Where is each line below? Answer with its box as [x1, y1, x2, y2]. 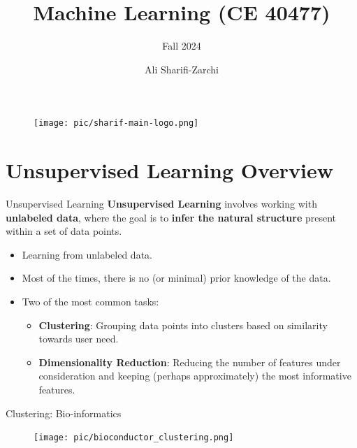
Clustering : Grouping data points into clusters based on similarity [38, 317, 328, 332]
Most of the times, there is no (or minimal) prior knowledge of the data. [22, 270, 331, 285]
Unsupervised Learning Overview [6, 156, 333, 185]
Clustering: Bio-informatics [6, 405, 122, 420]
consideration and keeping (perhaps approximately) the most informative [38, 368, 351, 383]
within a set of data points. [6, 224, 122, 238]
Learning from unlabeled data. [22, 247, 152, 261]
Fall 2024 [162, 38, 201, 53]
